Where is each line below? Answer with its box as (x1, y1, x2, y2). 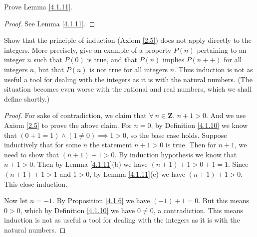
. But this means (198, 195, 250, 206)
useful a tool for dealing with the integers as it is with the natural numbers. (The (4, 74, 253, 84)
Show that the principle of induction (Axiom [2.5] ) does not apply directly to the (4, 35, 252, 45)
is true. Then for (165, 139, 216, 150)
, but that (34, 64, 64, 74)
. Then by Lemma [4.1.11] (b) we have (33, 159, 148, 169)
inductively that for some (4, 139, 81, 150)
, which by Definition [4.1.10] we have (20, 205, 135, 215)
